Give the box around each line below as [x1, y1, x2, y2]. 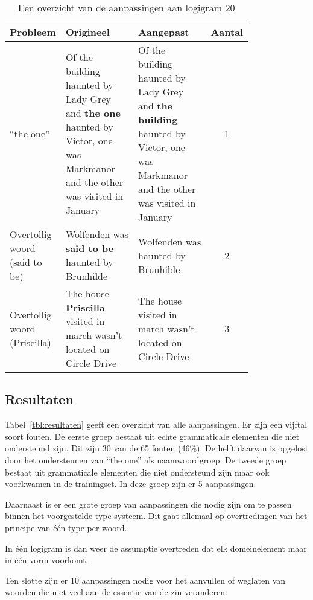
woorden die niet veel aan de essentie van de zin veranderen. [5, 585, 227, 598]
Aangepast [138, 25, 189, 39]
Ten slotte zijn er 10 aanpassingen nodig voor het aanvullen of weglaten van [5, 573, 286, 586]
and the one [65, 105, 121, 120]
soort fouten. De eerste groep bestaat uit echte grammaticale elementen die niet [5, 430, 300, 442]
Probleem [10, 25, 56, 39]
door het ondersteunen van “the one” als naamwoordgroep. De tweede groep [5, 453, 286, 466]
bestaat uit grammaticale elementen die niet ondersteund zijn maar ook [5, 465, 270, 478]
